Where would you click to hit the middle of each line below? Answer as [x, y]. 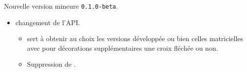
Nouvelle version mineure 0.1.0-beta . [61, 6]
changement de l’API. [48, 22]
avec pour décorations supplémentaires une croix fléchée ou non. [123, 48]
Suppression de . [51, 64]
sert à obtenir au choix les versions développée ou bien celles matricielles [135, 38]
